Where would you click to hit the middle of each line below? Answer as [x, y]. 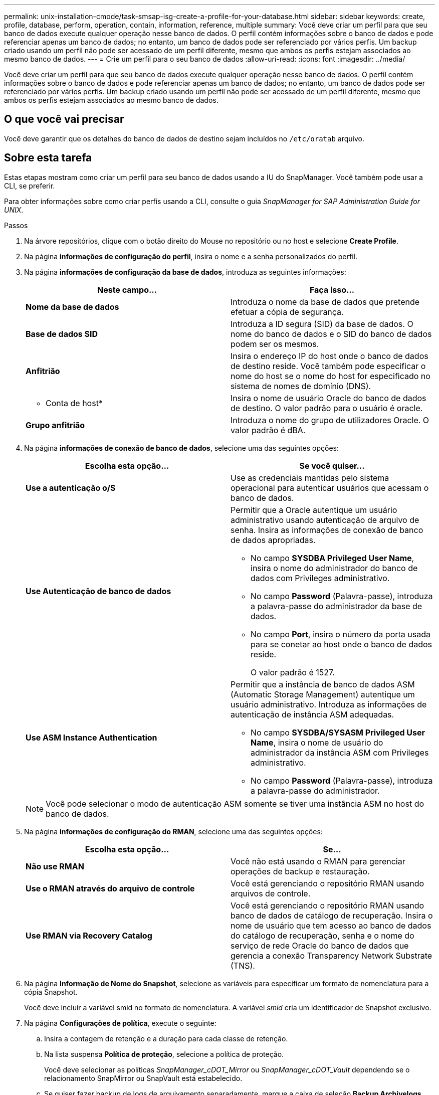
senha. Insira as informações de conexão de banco [327, 530]
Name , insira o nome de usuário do [317, 742]
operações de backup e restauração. [300, 871]
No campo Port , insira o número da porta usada [341, 634]
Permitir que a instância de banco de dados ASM [323, 684]
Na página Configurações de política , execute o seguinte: [120, 1023]
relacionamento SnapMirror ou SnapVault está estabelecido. [143, 1078]
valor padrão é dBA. [268, 430]
